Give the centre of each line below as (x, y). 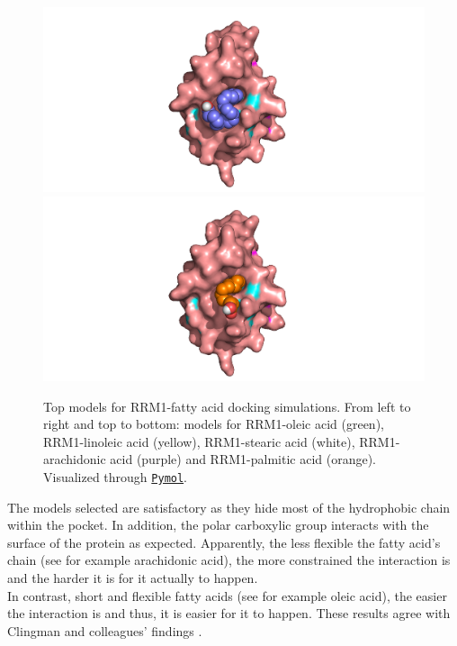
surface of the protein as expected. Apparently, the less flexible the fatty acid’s (224, 542)
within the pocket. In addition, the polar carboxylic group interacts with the (218, 525)
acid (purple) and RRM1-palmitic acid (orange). (243, 459)
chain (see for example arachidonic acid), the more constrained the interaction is (229, 560)
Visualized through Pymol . (116, 476)
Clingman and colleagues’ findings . (105, 630)
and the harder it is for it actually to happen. (133, 577)
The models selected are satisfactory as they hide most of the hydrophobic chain (229, 507)
